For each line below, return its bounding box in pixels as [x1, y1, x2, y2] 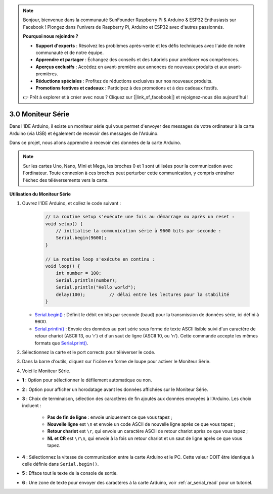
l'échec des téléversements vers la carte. [23, 177, 109, 183]
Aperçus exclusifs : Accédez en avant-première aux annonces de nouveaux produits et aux [35, 64, 227, 70]
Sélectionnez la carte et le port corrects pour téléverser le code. [22, 349, 156, 355]
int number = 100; [56, 270, 102, 276]
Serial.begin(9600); [56, 235, 107, 241]
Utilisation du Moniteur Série [9, 191, 71, 197]
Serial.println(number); [56, 277, 118, 283]
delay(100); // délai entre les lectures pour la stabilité [56, 291, 230, 298]
